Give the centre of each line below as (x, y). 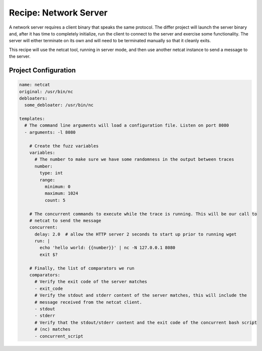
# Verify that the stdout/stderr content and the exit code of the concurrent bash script (146, 322)
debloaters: (33, 98)
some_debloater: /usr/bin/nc (59, 105)
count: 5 (55, 200)
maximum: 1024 (61, 193)
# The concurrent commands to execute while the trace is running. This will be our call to (143, 214)
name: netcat (35, 85)
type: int (51, 173)
